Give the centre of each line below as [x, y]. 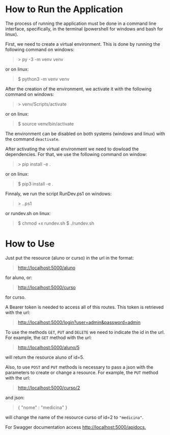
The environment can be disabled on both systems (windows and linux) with [85, 134]
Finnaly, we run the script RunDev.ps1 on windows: [59, 194]
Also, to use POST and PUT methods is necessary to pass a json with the [79, 367]
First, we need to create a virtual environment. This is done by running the [83, 44]
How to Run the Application [64, 9]
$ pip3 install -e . [35, 183]
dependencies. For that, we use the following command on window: [76, 154]
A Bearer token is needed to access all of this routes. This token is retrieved [84, 307]
